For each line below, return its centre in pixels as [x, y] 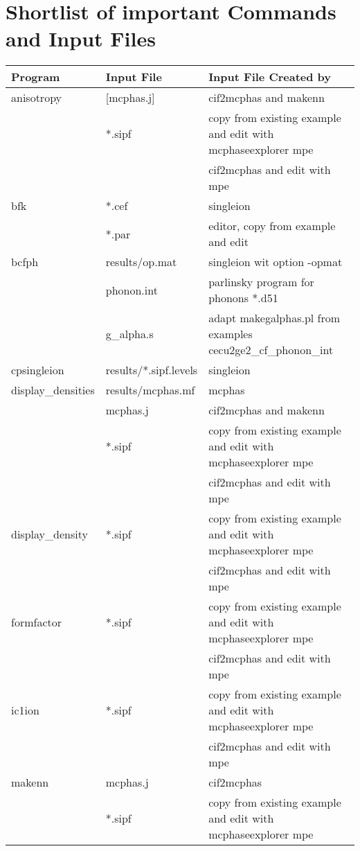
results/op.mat [141, 262]
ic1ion [25, 710]
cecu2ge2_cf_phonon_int [271, 350]
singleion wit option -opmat [276, 262]
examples [231, 334]
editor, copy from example [272, 226]
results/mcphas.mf [150, 390]
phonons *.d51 [243, 298]
